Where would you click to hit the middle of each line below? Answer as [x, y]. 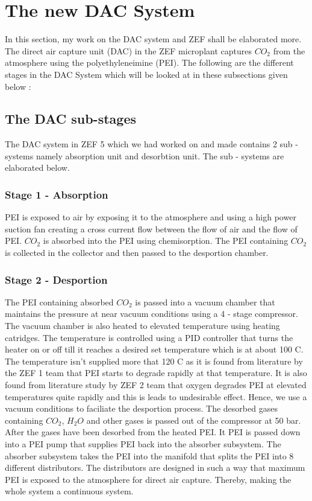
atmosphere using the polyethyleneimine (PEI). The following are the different [149, 62]
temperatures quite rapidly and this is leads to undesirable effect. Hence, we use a [156, 396]
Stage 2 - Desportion [56, 279]
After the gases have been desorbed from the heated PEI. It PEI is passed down [153, 432]
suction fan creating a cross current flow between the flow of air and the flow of [151, 228]
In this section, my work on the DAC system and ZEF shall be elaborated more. [153, 39]
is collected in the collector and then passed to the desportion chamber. [137, 253]
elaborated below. [37, 168]
